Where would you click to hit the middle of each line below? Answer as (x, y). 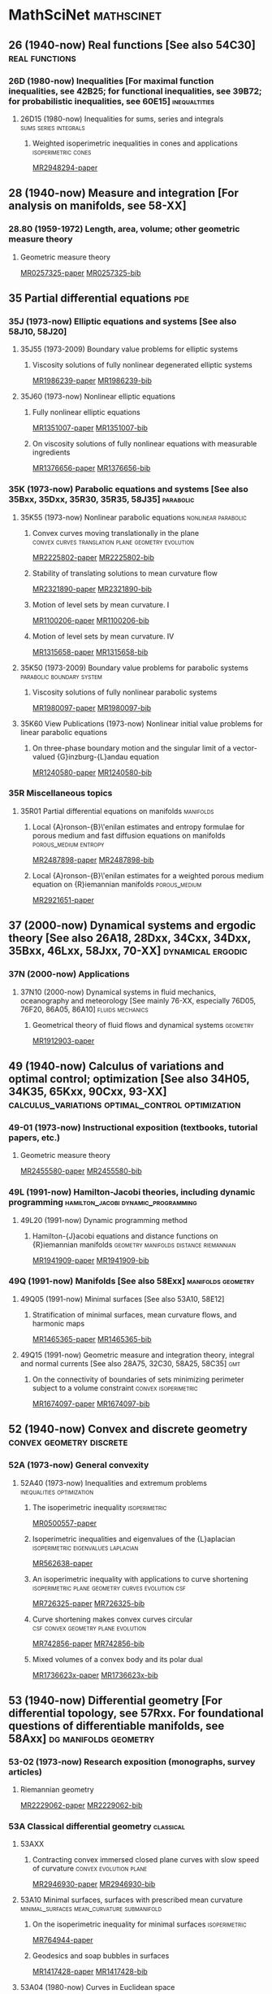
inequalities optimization (57, 1491)
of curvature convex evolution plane (90, 1869)
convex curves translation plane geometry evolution (113, 542)
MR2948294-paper (65, 168)
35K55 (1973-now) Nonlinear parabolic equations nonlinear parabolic (134, 517)
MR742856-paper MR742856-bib (88, 1644)
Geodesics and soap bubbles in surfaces (101, 1956)
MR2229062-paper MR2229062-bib (81, 1805)
